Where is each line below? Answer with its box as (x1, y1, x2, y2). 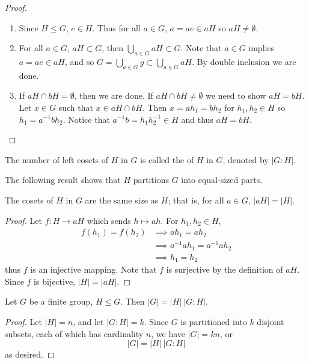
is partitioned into (180, 315, 247, 327)
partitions (133, 173, 169, 186)
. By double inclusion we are (192, 55, 296, 67)
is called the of (140, 153, 194, 166)
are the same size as (85, 193, 159, 206)
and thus (181, 113, 213, 125)
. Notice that (63, 113, 110, 125)
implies (248, 42, 275, 54)
